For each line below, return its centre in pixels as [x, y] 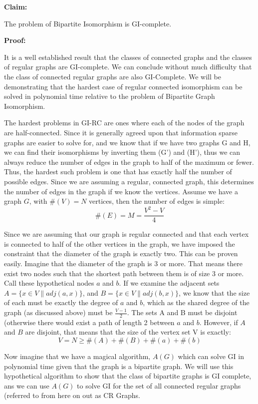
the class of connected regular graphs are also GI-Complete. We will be [113, 76]
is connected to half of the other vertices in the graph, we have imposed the [120, 243]
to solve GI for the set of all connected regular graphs [159, 385]
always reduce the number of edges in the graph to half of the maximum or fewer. [129, 162]
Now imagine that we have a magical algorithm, [77, 356]
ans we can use [27, 385]
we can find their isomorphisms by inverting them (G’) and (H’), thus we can [122, 152]
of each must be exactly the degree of [61, 302]
